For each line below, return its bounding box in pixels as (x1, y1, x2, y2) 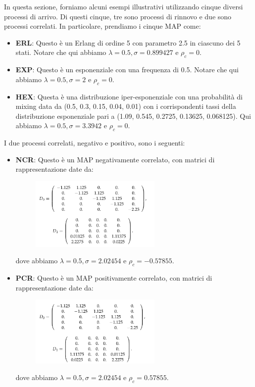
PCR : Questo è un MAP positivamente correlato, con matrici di (15, 273, 212, 283)
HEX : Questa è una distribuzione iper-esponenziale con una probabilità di (15, 91, 243, 101)
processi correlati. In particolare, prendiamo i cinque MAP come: (4, 21, 201, 31)
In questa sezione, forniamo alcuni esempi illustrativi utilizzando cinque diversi (4, 1, 243, 11)
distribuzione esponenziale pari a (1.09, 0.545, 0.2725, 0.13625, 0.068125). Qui (15, 110, 251, 121)
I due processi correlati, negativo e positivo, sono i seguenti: (4, 138, 185, 148)
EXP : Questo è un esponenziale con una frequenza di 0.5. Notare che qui (15, 64, 239, 75)
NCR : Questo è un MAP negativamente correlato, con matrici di (15, 154, 215, 164)
